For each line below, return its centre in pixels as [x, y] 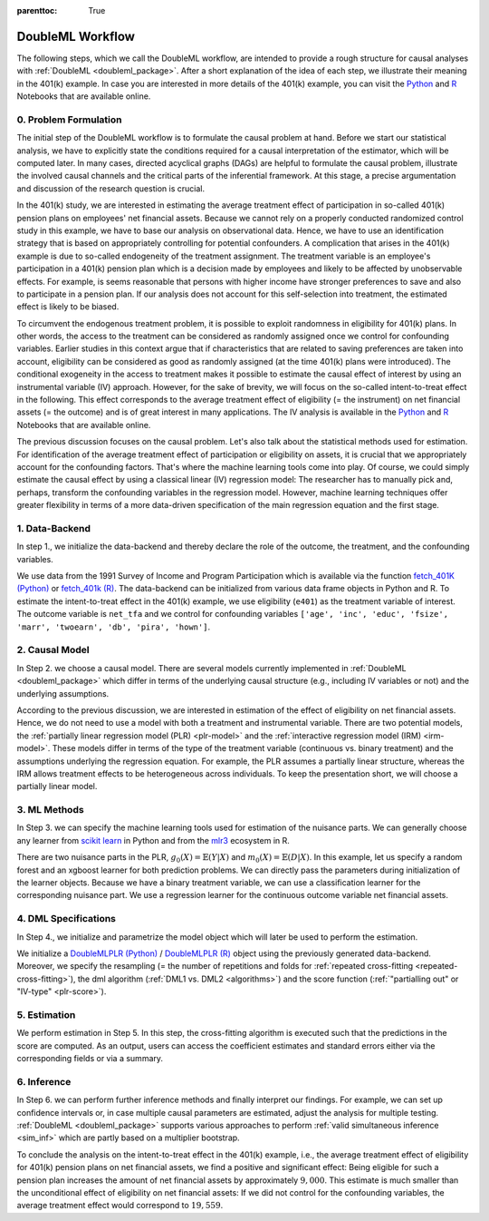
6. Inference [44, 1081]
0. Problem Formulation [69, 120]
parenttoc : [37, 10]
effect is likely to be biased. [68, 307]
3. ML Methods [51, 810]
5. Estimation [46, 1014]
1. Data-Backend [53, 528]
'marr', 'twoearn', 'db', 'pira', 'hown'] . [114, 627]
